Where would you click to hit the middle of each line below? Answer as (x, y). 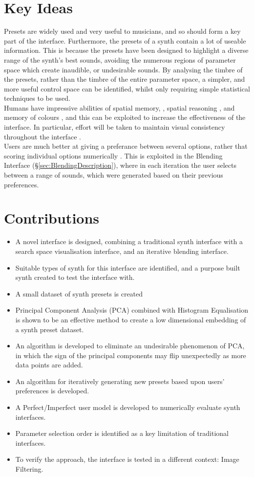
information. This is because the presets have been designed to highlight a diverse (126, 50)
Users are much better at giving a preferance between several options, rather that (126, 146)
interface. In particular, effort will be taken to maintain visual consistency (115, 127)
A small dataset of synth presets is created (79, 293)
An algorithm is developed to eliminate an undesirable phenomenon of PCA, (130, 346)
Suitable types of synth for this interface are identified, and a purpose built (128, 267)
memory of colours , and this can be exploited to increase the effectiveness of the (125, 117)
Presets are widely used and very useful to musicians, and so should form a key (122, 31)
